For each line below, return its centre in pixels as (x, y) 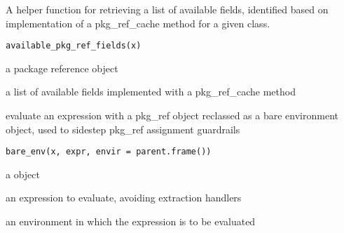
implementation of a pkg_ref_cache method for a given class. (138, 23)
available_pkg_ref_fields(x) (74, 46)
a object (23, 174)
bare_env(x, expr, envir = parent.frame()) (109, 152)
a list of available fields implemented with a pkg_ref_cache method (151, 92)
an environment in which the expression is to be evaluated (131, 221)
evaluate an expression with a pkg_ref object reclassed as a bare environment (172, 115)
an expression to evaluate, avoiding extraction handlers (124, 198)
